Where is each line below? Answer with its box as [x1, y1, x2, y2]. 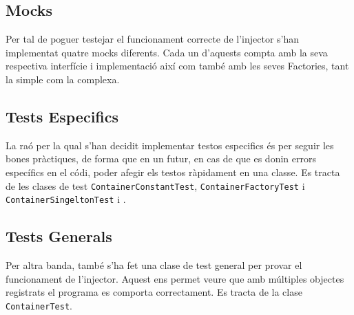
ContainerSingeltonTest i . [6, 192, 126, 206]
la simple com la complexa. [6, 72, 120, 86]
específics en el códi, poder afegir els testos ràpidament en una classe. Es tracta [6, 164, 340, 179]
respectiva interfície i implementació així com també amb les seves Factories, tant [6, 58, 349, 73]
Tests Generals [6, 226, 112, 247]
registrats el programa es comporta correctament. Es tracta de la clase [6, 285, 302, 299]
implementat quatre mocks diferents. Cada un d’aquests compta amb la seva [6, 45, 328, 59]
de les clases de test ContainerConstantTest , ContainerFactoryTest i [6, 178, 305, 193]
